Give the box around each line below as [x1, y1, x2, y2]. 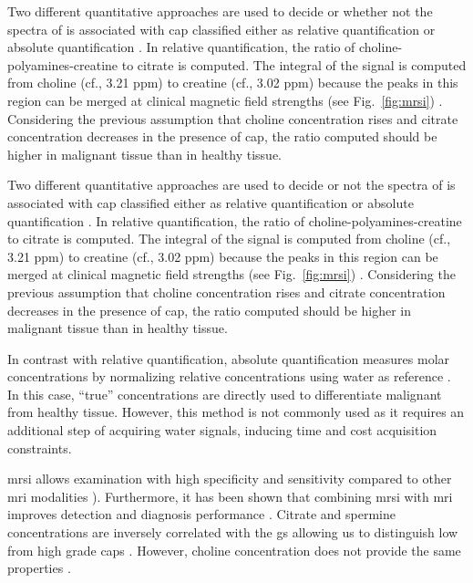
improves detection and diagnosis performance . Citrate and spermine [7, 505, 396, 524]
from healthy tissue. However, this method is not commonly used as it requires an [7, 402, 465, 422]
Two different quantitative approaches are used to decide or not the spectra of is [7, 175, 456, 194]
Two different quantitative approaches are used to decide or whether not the [7, 2, 433, 20]
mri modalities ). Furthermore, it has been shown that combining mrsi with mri [7, 486, 453, 505]
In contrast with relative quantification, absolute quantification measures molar [7, 349, 450, 368]
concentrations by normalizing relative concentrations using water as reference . [7, 367, 451, 386]
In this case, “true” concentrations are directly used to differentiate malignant [7, 384, 442, 403]
